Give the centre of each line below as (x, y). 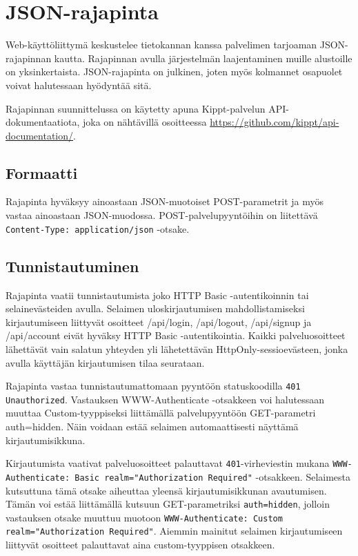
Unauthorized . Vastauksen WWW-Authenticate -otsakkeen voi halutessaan (165, 399)
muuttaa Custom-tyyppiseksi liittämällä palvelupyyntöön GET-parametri (161, 413)
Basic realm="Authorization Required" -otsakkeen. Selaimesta (213, 476)
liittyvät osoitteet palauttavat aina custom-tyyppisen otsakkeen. (140, 545)
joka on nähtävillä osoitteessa (145, 122)
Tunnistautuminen (72, 266)
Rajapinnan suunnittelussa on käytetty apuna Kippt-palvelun (136, 108)
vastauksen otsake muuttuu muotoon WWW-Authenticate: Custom (144, 517)
